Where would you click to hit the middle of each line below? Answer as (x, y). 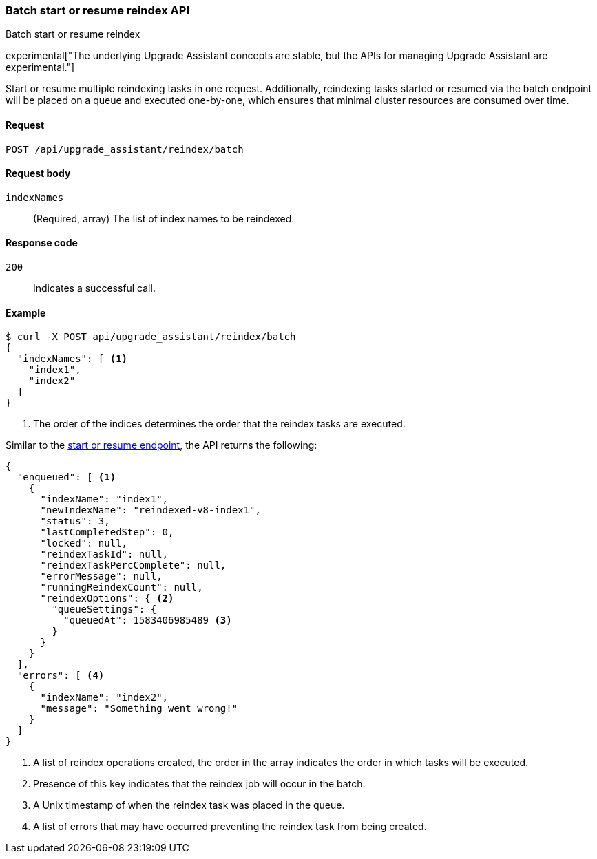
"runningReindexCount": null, (122, 587)
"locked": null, (84, 543)
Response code (42, 243)
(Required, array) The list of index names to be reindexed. (164, 218)
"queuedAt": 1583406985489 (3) (148, 621)
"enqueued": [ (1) (66, 477)
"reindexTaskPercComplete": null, (133, 565)
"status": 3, (75, 521)
